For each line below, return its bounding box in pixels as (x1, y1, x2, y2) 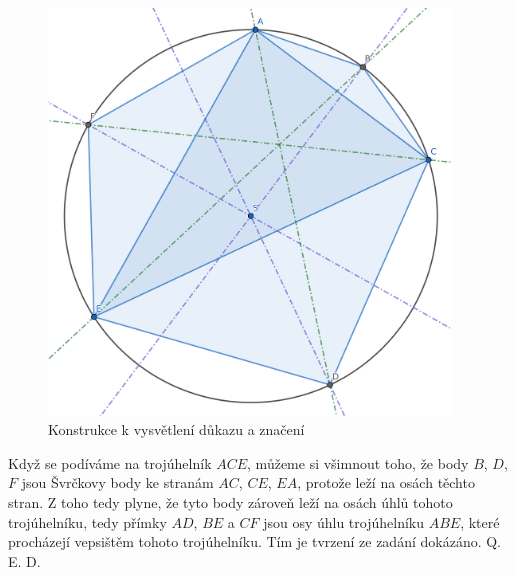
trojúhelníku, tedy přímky (8, 511, 167, 532)
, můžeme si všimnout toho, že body (247, 452, 469, 473)
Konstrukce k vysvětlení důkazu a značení (48, 419, 305, 440)
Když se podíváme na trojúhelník (8, 452, 212, 473)
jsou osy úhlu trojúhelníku (263, 511, 424, 532)
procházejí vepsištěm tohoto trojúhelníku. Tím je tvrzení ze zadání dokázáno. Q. (8, 531, 502, 552)
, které (460, 511, 500, 532)
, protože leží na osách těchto (297, 472, 475, 493)
